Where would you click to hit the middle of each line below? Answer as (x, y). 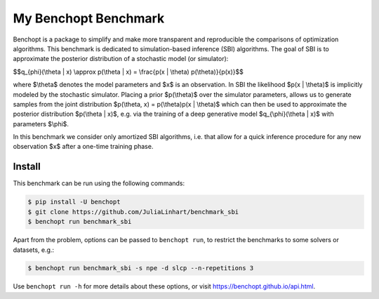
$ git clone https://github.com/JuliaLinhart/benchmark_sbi (133, 212)
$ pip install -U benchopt (74, 202)
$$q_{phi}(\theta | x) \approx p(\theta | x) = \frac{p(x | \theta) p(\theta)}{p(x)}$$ (128, 72)
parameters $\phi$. (41, 124)
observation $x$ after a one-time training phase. (83, 147)
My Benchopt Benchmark (89, 18)
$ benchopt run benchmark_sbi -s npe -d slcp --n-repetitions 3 (141, 268)
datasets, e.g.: (34, 250)
